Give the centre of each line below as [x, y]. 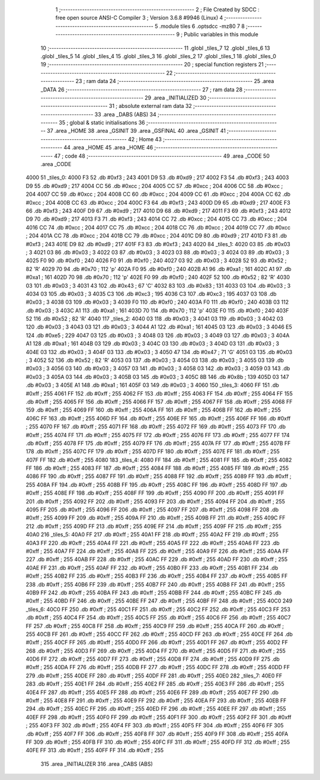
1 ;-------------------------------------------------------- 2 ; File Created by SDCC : [158, 9]
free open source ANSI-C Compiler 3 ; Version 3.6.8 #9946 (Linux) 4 [139, 18]
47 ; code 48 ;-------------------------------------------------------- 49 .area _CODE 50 [162, 156]
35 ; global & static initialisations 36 [102, 123]
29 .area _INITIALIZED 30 [175, 97]
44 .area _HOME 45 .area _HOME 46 [108, 148]
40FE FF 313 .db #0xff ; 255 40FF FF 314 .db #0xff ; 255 [95, 750]
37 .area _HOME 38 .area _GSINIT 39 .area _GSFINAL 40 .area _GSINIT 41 [136, 131]
